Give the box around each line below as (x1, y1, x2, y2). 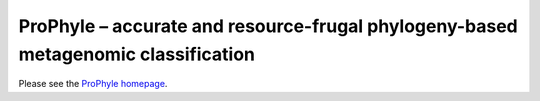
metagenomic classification (18, 43, 255, 65)
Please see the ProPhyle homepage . (18, 78, 168, 90)
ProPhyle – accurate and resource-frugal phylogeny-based (18, 15, 519, 37)
